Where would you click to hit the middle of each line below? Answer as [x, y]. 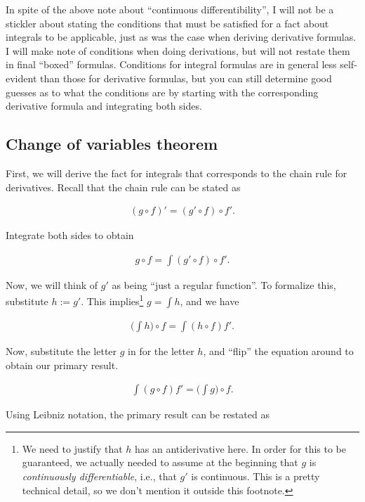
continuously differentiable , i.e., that [99, 476]
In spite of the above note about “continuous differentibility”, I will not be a [170, 9]
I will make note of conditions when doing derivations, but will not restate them [178, 50]
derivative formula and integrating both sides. [104, 106]
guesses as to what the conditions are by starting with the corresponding [162, 92]
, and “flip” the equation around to [278, 351]
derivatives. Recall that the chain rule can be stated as [123, 187]
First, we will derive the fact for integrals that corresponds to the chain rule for [177, 173]
